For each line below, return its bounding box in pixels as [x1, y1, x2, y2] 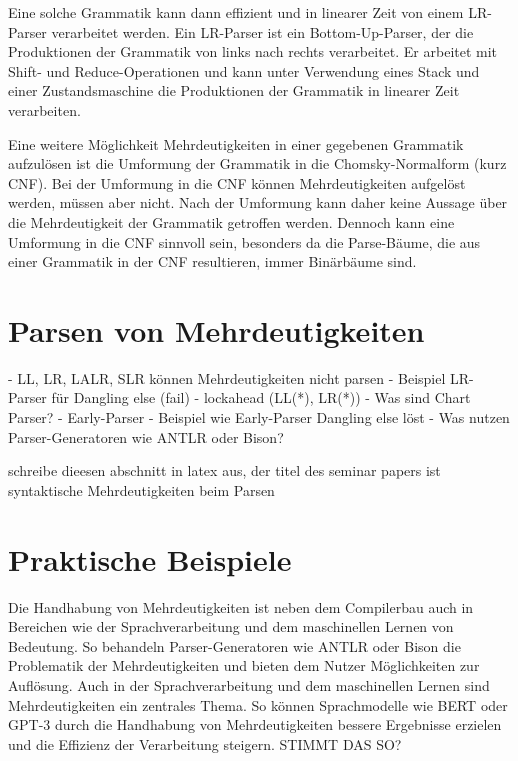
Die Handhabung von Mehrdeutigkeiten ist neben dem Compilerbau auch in [8, 596, 474, 617]
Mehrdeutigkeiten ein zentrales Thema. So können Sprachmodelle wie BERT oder [8, 694, 508, 715]
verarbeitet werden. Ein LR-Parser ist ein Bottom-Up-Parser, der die [51, 21, 474, 42]
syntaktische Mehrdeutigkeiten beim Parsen [8, 479, 275, 500]
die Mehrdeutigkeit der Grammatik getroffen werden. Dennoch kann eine [8, 211, 455, 232]
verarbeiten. [8, 99, 81, 120]
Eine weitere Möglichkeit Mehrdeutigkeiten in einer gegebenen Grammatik [8, 133, 464, 154]
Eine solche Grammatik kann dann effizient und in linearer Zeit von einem [8, 2, 464, 22]
